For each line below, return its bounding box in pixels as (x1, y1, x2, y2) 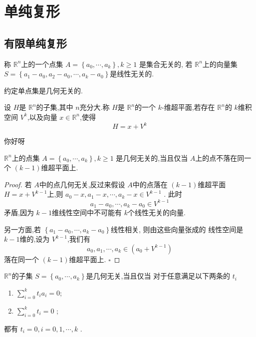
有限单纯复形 (4, 35, 67, 50)
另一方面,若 (4, 224, 41, 234)
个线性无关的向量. (127, 207, 186, 217)
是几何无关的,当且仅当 (116, 152, 188, 163)
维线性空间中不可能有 (51, 207, 122, 217)
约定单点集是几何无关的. (4, 85, 83, 95)
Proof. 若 (4, 179, 32, 189)
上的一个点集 (21, 58, 63, 69)
